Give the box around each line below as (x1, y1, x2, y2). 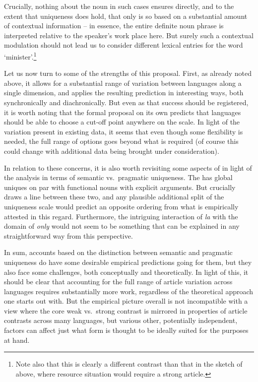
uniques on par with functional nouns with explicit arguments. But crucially (4, 182, 236, 192)
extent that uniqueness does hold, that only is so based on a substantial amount (4, 10, 248, 21)
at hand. (4, 334, 30, 345)
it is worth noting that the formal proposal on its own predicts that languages (4, 107, 241, 117)
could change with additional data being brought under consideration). (4, 145, 219, 156)
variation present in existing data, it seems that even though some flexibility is (4, 126, 243, 136)
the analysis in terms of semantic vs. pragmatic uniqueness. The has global (4, 172, 233, 183)
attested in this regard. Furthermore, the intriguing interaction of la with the (4, 211, 238, 221)
